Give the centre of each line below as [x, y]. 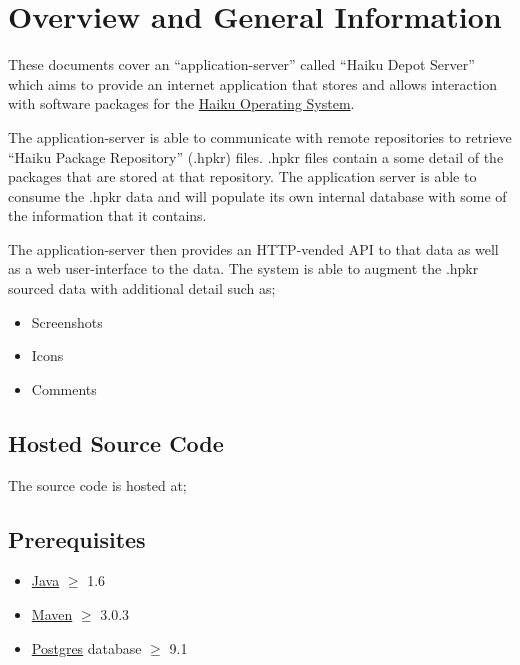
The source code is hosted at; [97, 484]
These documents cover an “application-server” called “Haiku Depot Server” [241, 64]
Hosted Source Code [116, 442]
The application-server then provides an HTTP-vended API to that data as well [253, 248]
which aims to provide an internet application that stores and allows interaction [252, 83]
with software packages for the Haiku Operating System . [181, 103]
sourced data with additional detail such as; [142, 288]
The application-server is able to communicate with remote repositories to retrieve [260, 136]
